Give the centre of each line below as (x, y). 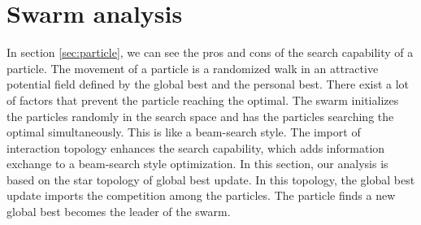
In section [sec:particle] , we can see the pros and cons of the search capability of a (210, 52)
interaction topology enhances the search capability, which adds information (196, 147)
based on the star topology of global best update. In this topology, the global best (211, 179)
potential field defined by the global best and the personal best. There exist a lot (208, 84)
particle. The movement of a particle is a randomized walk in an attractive (193, 68)
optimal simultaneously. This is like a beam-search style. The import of (184, 132)
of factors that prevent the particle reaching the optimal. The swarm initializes (203, 100)
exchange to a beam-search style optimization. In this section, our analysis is (197, 164)
